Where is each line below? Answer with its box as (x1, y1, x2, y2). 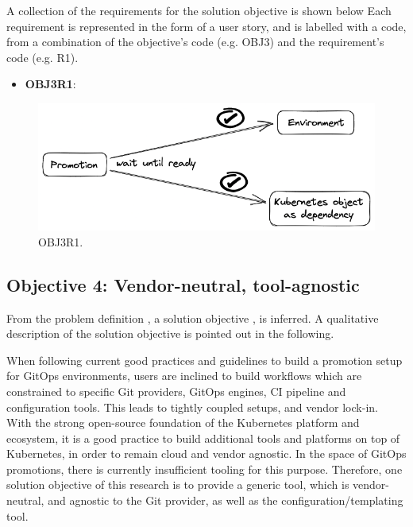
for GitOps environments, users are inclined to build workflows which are (6, 367, 362, 384)
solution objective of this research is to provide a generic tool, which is (6, 476, 349, 493)
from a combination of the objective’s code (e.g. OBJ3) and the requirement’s (6, 33, 384, 50)
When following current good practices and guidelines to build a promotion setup (6, 351, 403, 368)
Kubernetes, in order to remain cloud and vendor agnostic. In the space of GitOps (6, 445, 407, 462)
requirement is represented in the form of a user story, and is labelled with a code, (6, 17, 407, 34)
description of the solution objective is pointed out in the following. (6, 325, 334, 342)
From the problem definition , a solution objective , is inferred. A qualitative (6, 309, 379, 326)
